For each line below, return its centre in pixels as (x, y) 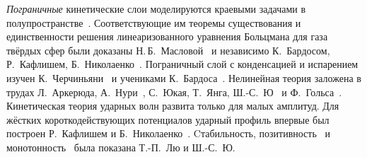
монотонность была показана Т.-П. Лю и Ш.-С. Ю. (121, 147)
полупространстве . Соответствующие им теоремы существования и (154, 22)
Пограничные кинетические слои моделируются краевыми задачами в (156, 8)
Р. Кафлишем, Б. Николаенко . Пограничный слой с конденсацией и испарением (182, 64)
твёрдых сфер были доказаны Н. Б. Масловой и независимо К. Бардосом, (168, 50)
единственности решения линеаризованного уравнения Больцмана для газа (167, 36)
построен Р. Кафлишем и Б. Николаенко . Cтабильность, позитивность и (168, 133)
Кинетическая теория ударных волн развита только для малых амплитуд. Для (173, 106)
